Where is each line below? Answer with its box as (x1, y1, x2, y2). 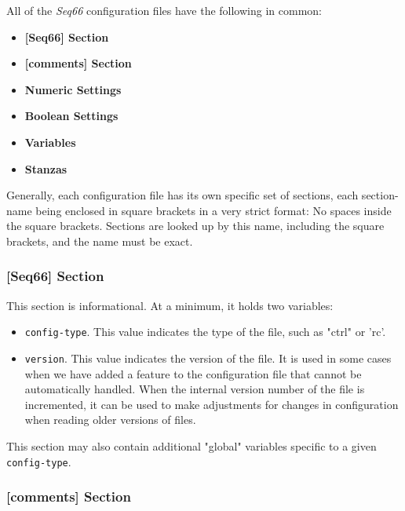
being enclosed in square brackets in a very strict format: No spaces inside (35, 202, 392, 218)
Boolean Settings (24, 108, 119, 124)
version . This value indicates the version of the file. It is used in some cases (24, 350, 392, 366)
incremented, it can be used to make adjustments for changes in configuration (24, 396, 399, 412)
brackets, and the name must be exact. (6, 232, 193, 249)
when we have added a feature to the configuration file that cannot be (24, 365, 362, 381)
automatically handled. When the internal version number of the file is (24, 381, 365, 397)
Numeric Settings (24, 81, 122, 97)
